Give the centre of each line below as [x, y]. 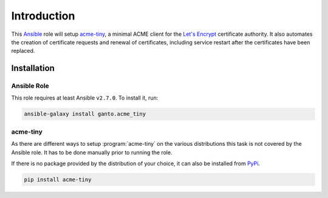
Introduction [43, 16]
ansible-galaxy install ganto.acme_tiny [85, 114]
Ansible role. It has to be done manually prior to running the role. [92, 152]
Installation [33, 68]
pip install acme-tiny [58, 179]
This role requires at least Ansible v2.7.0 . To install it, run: [85, 98]
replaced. [23, 51]
